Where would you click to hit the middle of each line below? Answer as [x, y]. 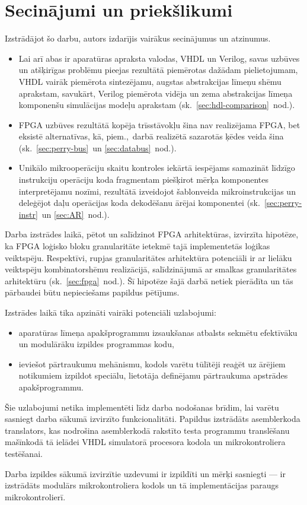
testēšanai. [24, 453]
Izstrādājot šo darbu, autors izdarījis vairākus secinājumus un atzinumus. [138, 38]
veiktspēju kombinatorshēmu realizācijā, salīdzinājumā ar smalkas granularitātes [151, 269]
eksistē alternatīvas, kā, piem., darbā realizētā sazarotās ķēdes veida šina [151, 136]
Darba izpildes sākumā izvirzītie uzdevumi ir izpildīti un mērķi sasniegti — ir [145, 473]
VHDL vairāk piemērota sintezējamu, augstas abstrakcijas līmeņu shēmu [150, 81]
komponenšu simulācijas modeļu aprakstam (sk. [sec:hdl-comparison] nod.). [157, 105]
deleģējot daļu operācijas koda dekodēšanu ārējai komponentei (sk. [139, 203]
